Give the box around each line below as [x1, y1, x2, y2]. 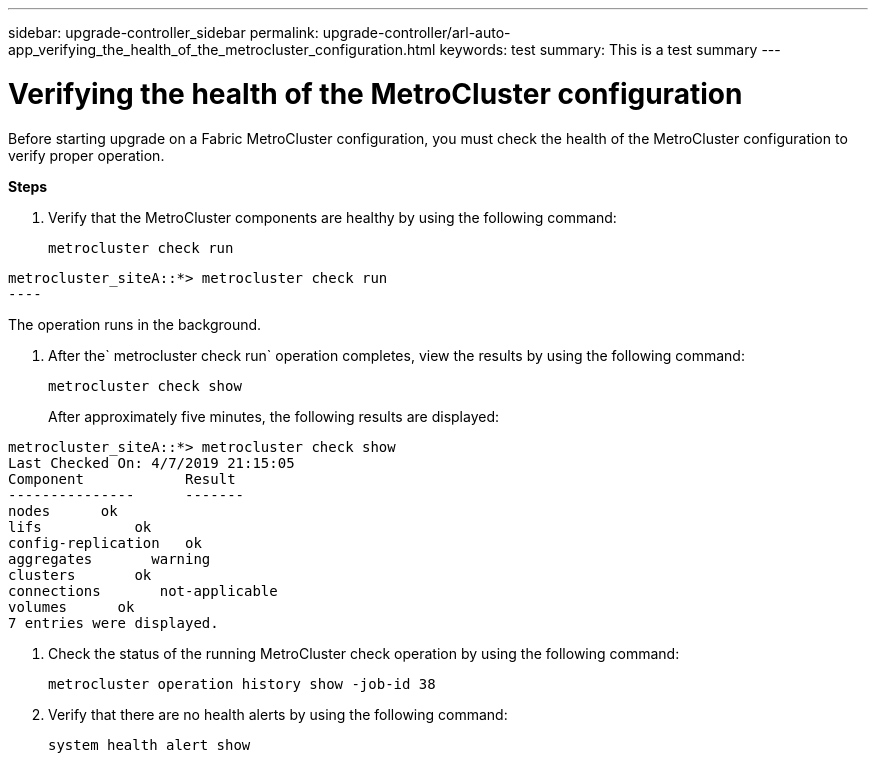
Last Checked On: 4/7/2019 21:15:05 [8, 454, 295, 471]
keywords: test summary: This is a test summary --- [439, 41, 781, 58]
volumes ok [8, 598, 135, 615]
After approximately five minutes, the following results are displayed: [48, 407, 500, 425]
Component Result [8, 470, 236, 487]
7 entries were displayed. [8, 614, 219, 631]
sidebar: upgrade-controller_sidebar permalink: [8, 24, 319, 41]
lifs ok [8, 518, 152, 535]
